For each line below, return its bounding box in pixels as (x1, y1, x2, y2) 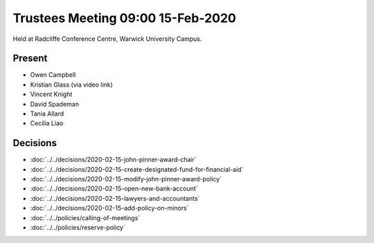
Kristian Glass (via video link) (30, 80, 114, 89)
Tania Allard (30, 109, 64, 118)
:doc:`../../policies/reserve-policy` (30, 224, 126, 232)
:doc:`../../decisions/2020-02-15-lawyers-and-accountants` (30, 194, 200, 202)
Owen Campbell (30, 71, 76, 79)
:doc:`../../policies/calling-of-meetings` (30, 213, 141, 222)
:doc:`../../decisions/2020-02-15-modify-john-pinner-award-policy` (30, 175, 222, 183)
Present (12, 53, 48, 64)
